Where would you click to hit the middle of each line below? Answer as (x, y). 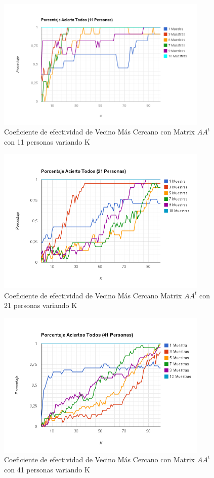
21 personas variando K (41, 305)
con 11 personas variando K (47, 141)
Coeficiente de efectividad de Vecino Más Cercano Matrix (93, 295)
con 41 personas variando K (47, 469)
